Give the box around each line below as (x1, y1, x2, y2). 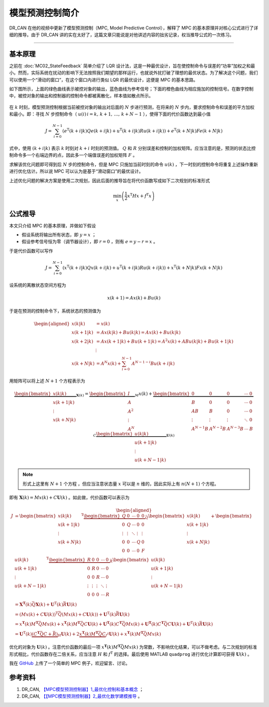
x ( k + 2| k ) (71, 339, 94, 344)
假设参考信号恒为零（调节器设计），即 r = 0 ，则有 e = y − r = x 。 (21, 239, 158, 245)
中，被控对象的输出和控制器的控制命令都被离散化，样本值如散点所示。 (9, 93, 153, 99)
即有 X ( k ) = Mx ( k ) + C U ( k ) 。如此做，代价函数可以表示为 (9, 494, 130, 500)
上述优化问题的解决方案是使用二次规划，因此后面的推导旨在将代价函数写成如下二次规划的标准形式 (9, 177, 210, 184)
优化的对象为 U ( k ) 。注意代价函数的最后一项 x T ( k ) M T (9, 643, 121, 650)
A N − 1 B (191, 425, 209, 431)
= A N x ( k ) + (96, 360, 122, 367)
